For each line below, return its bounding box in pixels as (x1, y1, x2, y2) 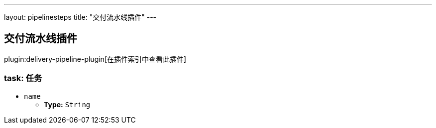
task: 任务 (4, 73, 42, 84)
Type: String (44, 100, 91, 109)
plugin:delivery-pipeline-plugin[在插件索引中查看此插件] (4, 54, 187, 63)
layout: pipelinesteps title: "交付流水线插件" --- (4, 13, 157, 21)
